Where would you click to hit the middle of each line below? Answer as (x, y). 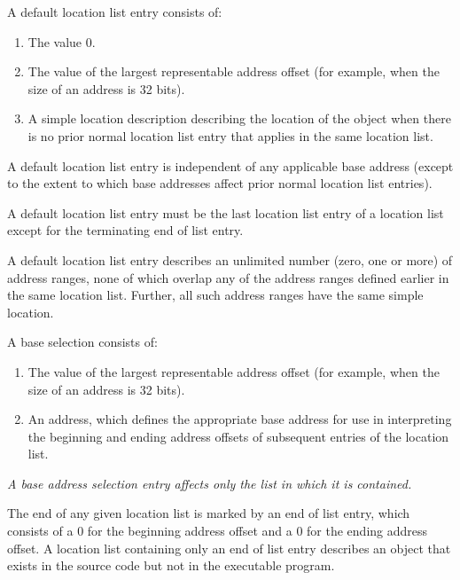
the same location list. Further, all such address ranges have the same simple (215, 295)
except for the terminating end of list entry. (125, 230)
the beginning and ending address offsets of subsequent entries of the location (238, 436)
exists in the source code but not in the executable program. (171, 565)
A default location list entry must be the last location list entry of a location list (226, 212)
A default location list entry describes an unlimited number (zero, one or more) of (230, 259)
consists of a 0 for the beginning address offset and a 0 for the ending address (218, 531)
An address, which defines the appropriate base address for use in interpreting (240, 419)
